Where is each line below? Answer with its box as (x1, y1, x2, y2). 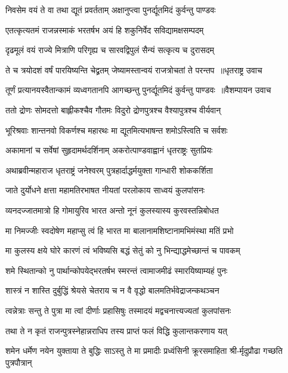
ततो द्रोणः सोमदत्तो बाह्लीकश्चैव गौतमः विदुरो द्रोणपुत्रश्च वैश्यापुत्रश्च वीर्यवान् (5, 103, 221, 116)
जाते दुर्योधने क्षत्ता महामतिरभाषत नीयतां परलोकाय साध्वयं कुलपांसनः (5, 184, 205, 196)
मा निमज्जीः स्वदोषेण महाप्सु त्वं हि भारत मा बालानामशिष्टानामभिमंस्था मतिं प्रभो (5, 224, 234, 236)
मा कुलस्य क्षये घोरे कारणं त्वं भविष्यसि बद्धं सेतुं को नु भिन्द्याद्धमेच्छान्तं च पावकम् (5, 244, 240, 257)
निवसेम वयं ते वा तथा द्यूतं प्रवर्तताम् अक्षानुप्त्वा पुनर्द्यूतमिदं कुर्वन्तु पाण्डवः (5, 4, 216, 16)
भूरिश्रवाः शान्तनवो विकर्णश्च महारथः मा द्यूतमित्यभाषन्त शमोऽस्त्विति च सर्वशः (5, 124, 228, 136)
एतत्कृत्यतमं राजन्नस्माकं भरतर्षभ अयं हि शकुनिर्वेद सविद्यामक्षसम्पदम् (5, 23, 204, 36)
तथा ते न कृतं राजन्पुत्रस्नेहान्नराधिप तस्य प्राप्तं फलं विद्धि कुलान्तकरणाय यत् (5, 324, 227, 337)
